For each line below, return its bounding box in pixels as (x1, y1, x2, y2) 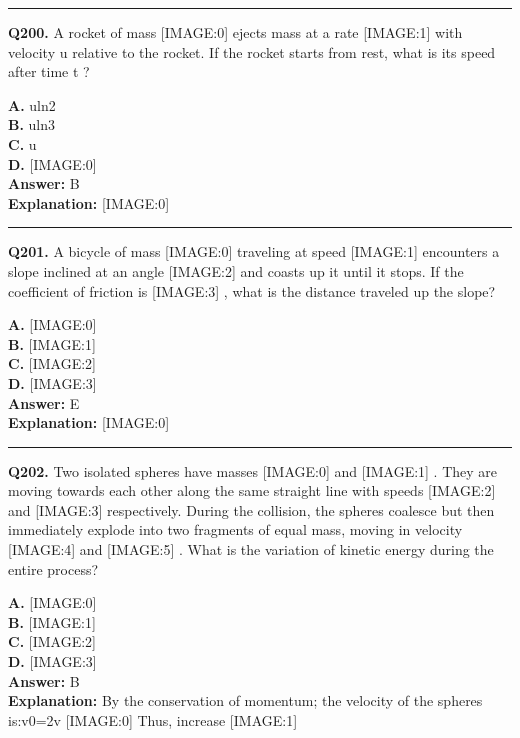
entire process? (8, 558, 99, 579)
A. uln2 (8, 94, 56, 115)
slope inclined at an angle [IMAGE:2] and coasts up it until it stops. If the (8, 260, 464, 281)
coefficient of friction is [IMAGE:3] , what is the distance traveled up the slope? (8, 280, 496, 301)
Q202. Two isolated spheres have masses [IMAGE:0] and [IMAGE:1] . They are (8, 460, 498, 481)
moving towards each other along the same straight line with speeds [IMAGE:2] (8, 480, 496, 501)
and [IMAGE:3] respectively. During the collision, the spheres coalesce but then (8, 499, 495, 520)
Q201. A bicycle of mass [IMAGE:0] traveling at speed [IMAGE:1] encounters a (8, 241, 500, 262)
